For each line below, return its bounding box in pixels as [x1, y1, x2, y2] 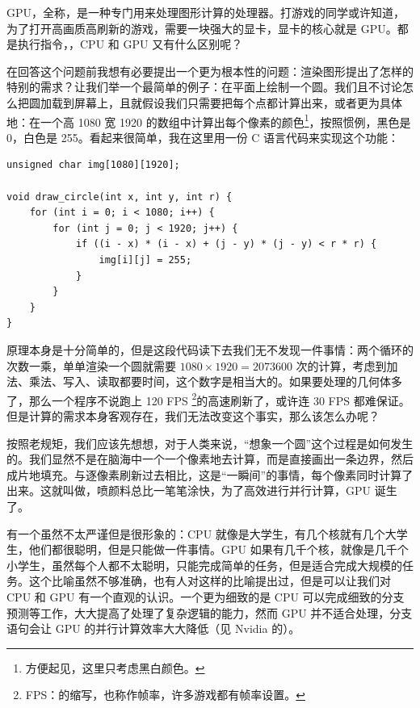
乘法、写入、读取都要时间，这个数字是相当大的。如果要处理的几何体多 [28, 373, 402, 390]
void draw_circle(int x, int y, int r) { [6, 191, 233, 203]
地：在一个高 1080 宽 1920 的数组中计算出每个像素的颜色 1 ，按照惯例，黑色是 [6, 111, 411, 130]
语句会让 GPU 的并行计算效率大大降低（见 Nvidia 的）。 [6, 620, 300, 637]
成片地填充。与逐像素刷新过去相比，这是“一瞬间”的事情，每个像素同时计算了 [6, 466, 414, 483]
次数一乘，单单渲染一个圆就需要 [6, 357, 176, 374]
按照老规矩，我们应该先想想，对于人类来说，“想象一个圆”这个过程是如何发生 [6, 434, 414, 451]
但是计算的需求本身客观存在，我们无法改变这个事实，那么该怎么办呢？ [6, 407, 380, 424]
